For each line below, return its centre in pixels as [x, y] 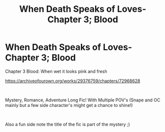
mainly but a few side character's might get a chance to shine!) [69, 105]
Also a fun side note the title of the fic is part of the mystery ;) [68, 124]
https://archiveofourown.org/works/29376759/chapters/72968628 [73, 81]
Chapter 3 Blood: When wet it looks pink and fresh [56, 71]
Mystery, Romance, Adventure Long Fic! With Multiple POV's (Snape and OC [83, 100]
